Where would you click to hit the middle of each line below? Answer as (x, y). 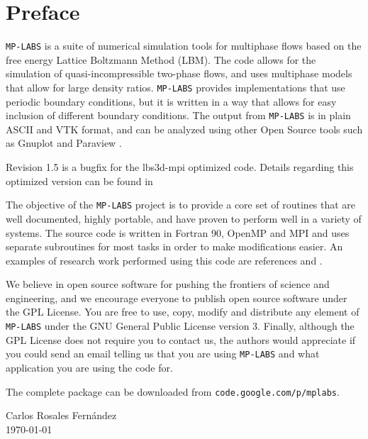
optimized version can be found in (79, 180)
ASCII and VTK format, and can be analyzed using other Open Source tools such (184, 129)
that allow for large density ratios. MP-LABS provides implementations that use (175, 87)
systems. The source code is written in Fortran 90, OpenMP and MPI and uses (178, 232)
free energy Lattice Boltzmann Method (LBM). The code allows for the (161, 59)
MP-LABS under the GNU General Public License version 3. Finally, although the (180, 326)
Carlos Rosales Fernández (61, 415)
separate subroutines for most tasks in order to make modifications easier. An (174, 246)
